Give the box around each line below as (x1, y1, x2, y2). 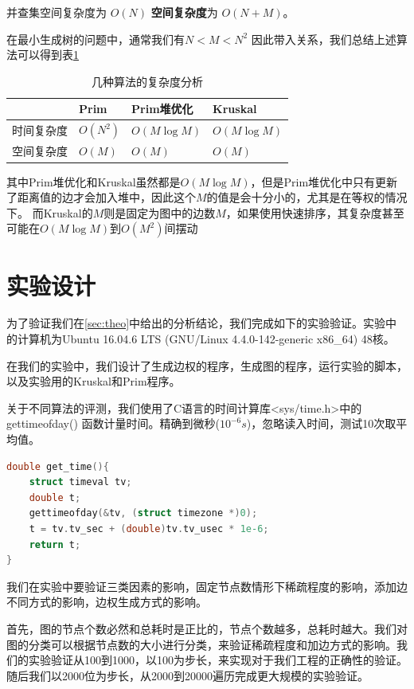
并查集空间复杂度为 (6, 4, 107, 20)
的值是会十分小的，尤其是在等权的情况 (206, 189, 408, 206)
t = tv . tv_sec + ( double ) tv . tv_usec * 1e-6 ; (29, 523, 269, 534)
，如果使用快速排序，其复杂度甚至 (225, 204, 404, 221)
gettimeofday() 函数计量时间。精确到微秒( (6, 415, 220, 432)
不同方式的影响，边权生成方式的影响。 (6, 593, 207, 610)
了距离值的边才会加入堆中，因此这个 (6, 189, 196, 206)
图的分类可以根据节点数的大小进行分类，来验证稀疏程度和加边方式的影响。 (6, 636, 396, 652)
